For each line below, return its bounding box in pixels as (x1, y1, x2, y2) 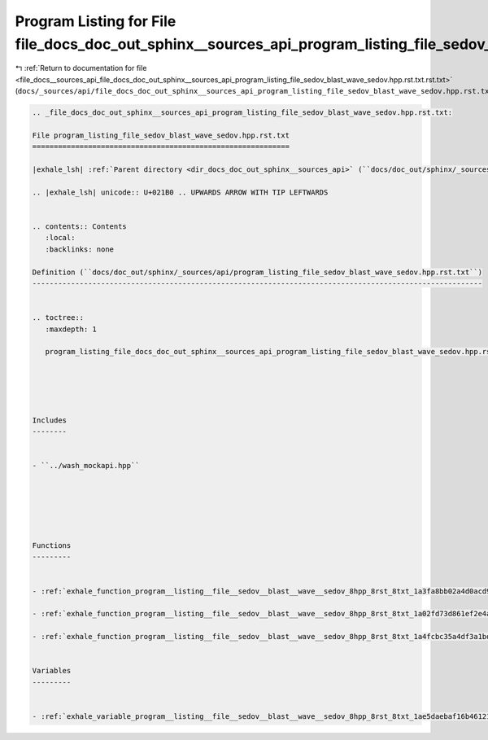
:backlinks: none (45, 244, 114, 254)
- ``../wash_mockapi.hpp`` (32, 461, 140, 471)
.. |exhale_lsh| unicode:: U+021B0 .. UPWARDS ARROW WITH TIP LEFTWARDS (32, 187, 329, 197)
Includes (32, 415, 68, 425)
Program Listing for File (15, 12, 176, 30)
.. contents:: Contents (32, 222, 128, 231)
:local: (45, 233, 76, 243)
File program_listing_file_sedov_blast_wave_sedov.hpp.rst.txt (32, 130, 290, 140)
